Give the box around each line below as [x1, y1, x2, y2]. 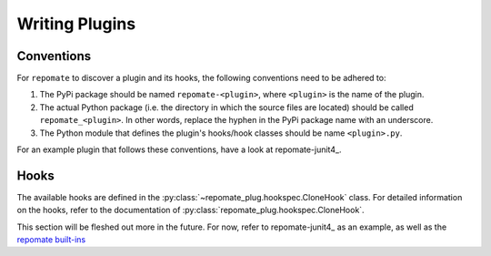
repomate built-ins [16, 234, 86, 245]
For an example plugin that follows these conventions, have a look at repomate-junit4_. [16, 144, 342, 155]
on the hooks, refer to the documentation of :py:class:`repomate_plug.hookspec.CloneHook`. [16, 205, 365, 216]
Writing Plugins [16, 14, 136, 34]
